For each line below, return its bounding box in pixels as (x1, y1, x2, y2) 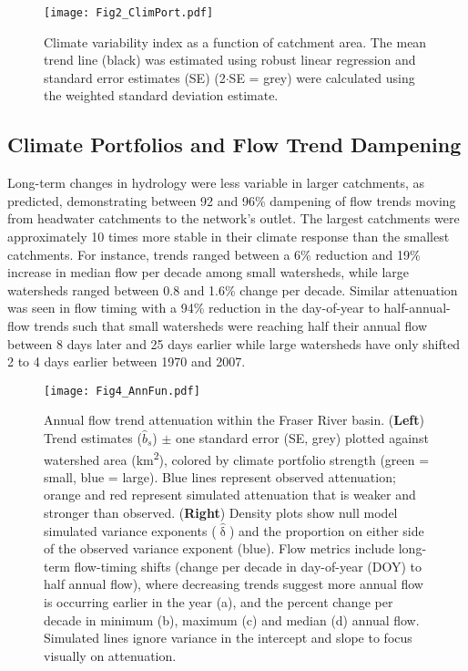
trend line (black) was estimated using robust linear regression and (44, 50, 416, 69)
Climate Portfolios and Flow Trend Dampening (7, 130, 462, 159)
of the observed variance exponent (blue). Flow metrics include (44, 539, 395, 558)
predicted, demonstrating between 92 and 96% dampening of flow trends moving (7, 191, 456, 210)
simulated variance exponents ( (44, 521, 217, 540)
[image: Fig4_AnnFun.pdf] (44, 384, 200, 397)
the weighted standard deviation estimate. (44, 86, 279, 105)
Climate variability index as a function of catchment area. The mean (44, 32, 427, 51)
